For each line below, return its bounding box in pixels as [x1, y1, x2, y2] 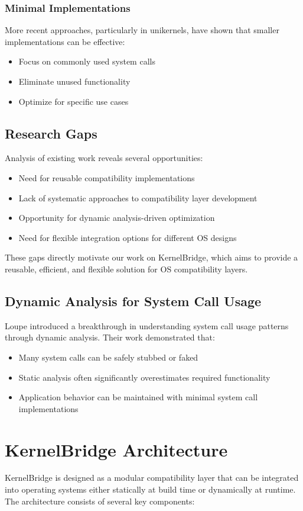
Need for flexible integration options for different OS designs [18, 231, 237, 243]
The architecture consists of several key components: [5, 494, 195, 507]
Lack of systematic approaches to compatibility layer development [18, 191, 258, 204]
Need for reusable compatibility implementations [18, 171, 195, 184]
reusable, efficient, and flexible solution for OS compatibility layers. [5, 262, 248, 275]
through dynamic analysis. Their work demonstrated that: [5, 331, 215, 343]
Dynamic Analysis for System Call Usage [5, 291, 262, 310]
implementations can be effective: [5, 35, 125, 47]
